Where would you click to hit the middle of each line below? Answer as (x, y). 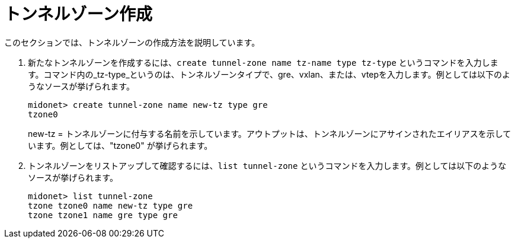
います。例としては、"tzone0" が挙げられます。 (120, 145)
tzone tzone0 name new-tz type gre (111, 205)
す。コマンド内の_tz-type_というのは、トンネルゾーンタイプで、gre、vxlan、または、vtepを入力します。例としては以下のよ (269, 74)
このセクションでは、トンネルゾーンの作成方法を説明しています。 (132, 42)
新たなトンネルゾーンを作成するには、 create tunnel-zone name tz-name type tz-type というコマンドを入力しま (263, 62)
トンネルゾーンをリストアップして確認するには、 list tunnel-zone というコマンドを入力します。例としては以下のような (267, 165)
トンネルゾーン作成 (79, 14)
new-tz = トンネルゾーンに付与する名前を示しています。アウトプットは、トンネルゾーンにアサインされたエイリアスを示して (270, 133)
